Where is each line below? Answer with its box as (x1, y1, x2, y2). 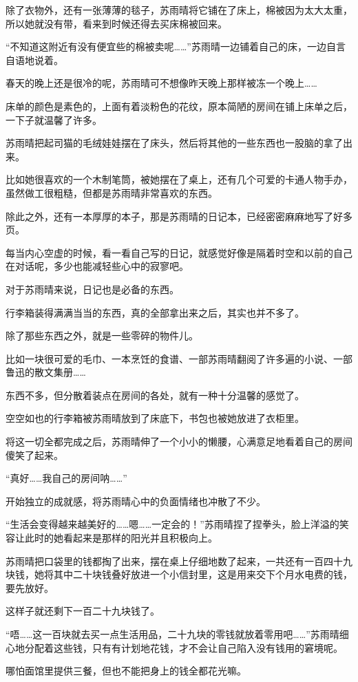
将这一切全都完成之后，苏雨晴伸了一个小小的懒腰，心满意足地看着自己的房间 (6, 434, 352, 449)
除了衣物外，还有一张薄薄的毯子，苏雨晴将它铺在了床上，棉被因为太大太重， (6, 3, 352, 17)
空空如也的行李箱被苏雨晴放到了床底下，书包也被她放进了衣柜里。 (6, 411, 304, 425)
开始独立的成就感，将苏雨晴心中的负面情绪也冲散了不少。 (6, 493, 266, 508)
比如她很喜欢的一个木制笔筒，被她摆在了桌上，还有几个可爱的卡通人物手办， (6, 172, 352, 187)
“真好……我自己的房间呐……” (6, 471, 127, 485)
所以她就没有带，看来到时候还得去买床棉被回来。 (6, 16, 227, 30)
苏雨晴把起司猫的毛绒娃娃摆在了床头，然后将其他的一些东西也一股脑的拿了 (6, 136, 343, 150)
